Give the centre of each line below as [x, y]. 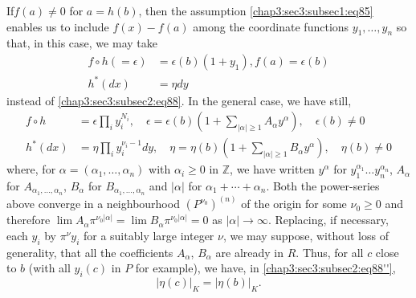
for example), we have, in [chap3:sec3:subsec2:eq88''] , [265, 268]
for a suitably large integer [149, 235]
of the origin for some [294, 204]
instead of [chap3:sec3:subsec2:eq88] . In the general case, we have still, [179, 100]
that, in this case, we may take [82, 43]
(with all [49, 268]
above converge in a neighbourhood [93, 204]
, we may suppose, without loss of [306, 235]
